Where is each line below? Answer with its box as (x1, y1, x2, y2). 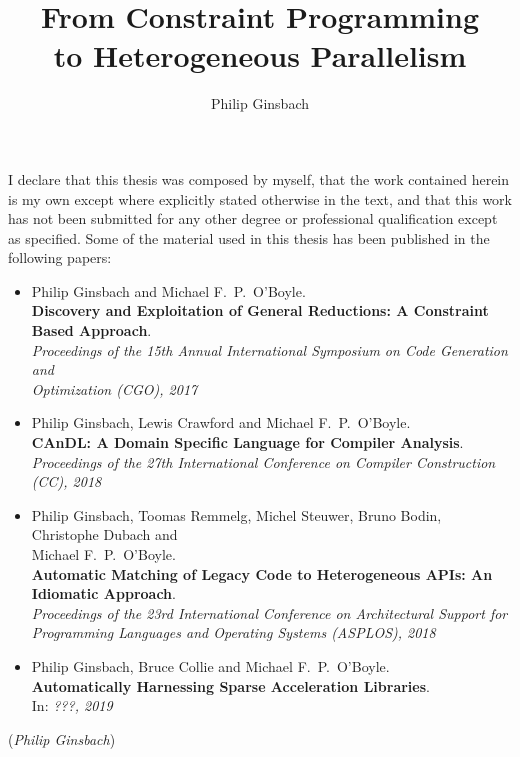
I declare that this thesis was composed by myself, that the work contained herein (8, 168, 510, 189)
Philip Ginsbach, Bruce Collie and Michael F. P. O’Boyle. (31, 655, 390, 676)
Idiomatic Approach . (31, 583, 176, 604)
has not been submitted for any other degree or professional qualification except (8, 208, 498, 229)
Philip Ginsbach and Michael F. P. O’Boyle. (31, 280, 306, 301)
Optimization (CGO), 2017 (31, 378, 198, 399)
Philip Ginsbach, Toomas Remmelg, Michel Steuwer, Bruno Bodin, (31, 504, 442, 525)
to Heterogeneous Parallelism (53, 35, 467, 76)
